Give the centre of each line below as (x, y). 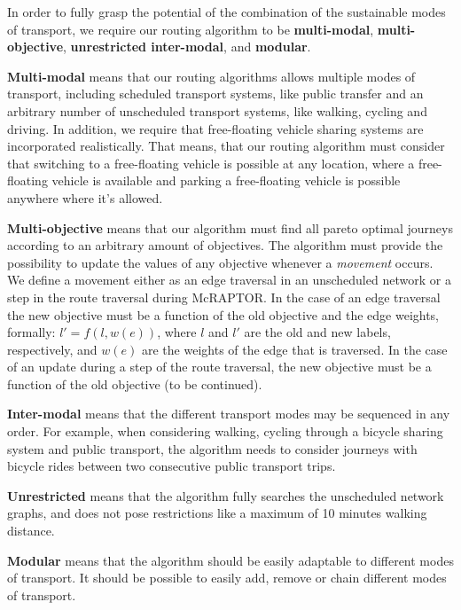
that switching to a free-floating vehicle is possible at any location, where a (211, 163)
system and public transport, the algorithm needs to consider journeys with (212, 448)
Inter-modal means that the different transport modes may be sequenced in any (229, 414)
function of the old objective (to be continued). (135, 383)
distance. (31, 531)
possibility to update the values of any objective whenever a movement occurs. (220, 262)
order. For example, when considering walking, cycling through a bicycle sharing (225, 431)
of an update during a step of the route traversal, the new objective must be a (219, 367)
